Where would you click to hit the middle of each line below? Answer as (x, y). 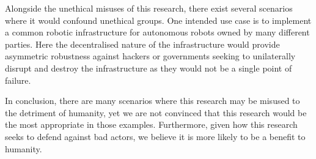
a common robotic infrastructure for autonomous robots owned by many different (157, 32)
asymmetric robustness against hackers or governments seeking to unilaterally (150, 56)
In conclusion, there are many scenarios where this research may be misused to (152, 101)
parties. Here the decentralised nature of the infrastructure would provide (142, 44)
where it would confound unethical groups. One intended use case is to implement (158, 20)
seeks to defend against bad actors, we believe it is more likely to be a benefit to (155, 136)
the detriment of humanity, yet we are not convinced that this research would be (156, 112)
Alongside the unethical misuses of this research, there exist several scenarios (149, 8)
